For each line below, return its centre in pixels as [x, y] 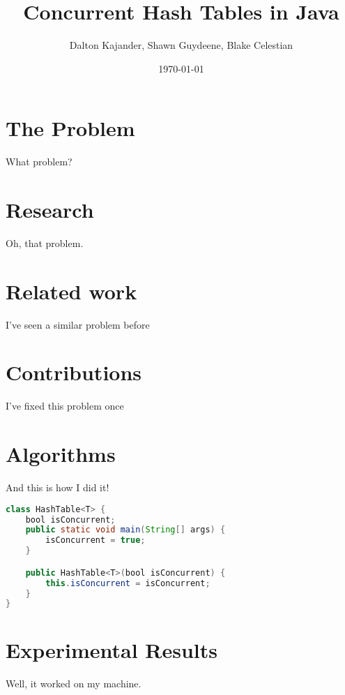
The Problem [70, 128]
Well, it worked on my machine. [74, 683]
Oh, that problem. [45, 242]
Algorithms [61, 454]
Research [50, 210]
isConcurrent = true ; [95, 540]
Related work [71, 291]
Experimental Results [112, 650]
